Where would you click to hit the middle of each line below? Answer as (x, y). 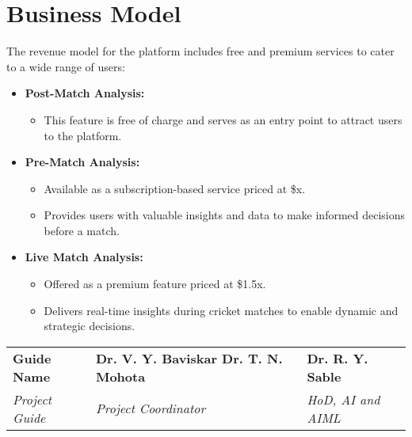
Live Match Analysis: (84, 257)
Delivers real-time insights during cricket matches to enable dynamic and (221, 310)
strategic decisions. (90, 326)
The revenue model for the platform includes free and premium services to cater (200, 51)
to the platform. (83, 135)
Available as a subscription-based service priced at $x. (175, 188)
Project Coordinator (151, 408)
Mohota (120, 376)
